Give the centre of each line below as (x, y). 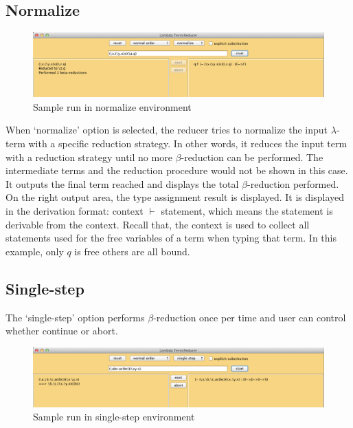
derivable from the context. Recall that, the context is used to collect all (158, 224)
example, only (35, 251)
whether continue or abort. (62, 331)
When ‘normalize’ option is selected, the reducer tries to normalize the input (167, 130)
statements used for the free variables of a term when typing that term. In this (171, 238)
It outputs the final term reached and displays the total (122, 183)
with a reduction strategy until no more (89, 157)
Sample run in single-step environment (114, 417)
